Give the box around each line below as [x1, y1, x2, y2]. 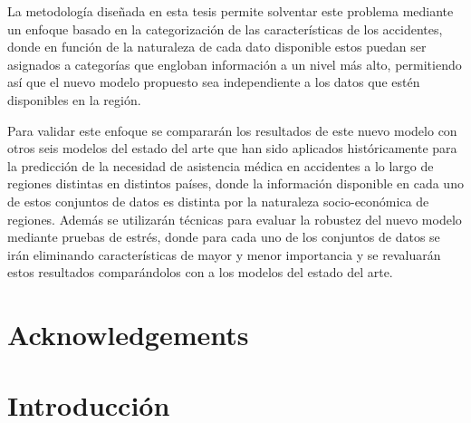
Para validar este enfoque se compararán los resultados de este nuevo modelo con [7, 120, 457, 139]
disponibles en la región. [7, 90, 141, 109]
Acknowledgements [7, 316, 249, 353]
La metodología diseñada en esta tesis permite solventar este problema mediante [7, 2, 454, 20]
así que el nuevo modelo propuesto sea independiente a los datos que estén [7, 72, 420, 91]
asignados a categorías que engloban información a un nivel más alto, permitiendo [7, 54, 462, 73]
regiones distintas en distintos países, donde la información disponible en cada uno [7, 174, 464, 193]
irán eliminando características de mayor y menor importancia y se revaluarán [7, 245, 441, 264]
